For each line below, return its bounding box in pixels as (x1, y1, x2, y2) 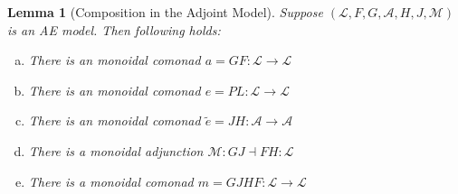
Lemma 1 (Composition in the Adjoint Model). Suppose (7, 3, 323, 21)
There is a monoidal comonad (28, 171, 194, 190)
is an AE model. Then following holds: (7, 20, 221, 39)
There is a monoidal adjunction (28, 141, 204, 160)
